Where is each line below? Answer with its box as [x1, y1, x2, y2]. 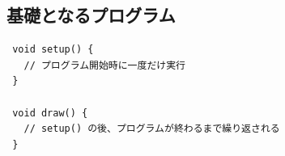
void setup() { [12, 44, 94, 56]
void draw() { [12, 107, 88, 119]
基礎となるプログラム [6, 2, 176, 27]
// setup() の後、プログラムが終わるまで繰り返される [23, 123, 280, 135]
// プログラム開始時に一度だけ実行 [23, 59, 185, 71]
